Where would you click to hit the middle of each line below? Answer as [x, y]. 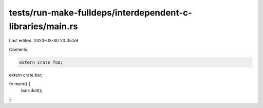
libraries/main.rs [43, 26]
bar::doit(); [32, 91]
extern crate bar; [26, 75]
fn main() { [20, 84]
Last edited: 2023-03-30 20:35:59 [44, 41]
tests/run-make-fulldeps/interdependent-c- [101, 13]
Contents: [19, 49]
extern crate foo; [41, 62]
